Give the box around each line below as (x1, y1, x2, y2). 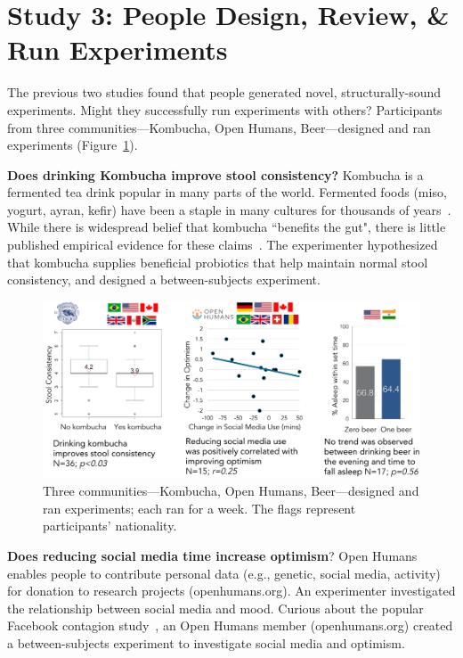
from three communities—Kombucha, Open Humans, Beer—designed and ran (7, 118, 431, 136)
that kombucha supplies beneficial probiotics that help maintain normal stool (7, 252, 428, 271)
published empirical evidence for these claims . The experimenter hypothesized (7, 235, 438, 254)
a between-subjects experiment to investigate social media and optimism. (7, 633, 405, 652)
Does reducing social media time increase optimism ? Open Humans (7, 546, 418, 564)
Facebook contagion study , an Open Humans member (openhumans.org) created (7, 616, 453, 635)
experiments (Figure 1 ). (7, 136, 138, 154)
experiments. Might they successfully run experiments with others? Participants (7, 100, 443, 119)
